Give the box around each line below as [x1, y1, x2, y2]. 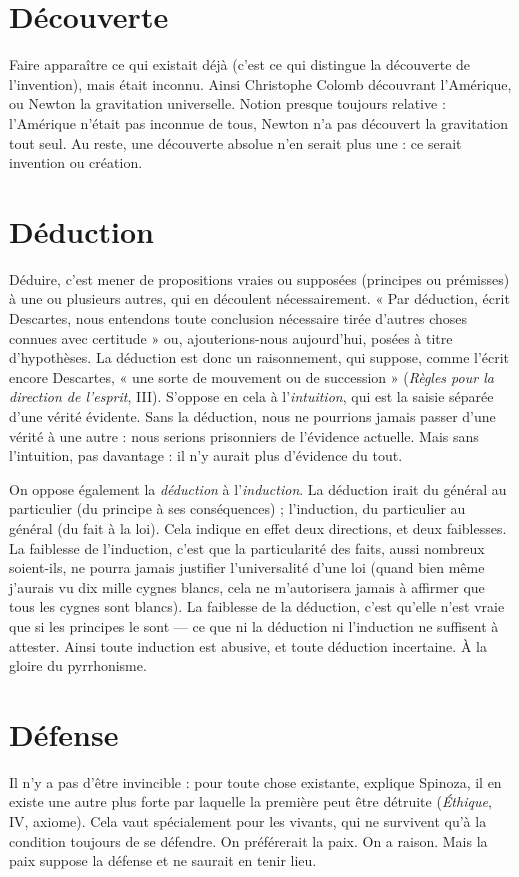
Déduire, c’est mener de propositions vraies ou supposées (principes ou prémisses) [9, 268, 510, 289]
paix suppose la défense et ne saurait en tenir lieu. [9, 850, 317, 871]
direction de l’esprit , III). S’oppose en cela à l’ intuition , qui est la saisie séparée [9, 386, 494, 407]
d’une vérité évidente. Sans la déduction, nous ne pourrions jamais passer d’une [9, 405, 496, 426]
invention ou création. [9, 152, 143, 173]
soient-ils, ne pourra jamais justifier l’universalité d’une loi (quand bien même [9, 557, 485, 578]
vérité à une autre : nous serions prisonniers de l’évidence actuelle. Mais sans [9, 425, 479, 446]
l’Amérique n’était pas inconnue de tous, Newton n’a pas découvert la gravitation [9, 112, 508, 133]
